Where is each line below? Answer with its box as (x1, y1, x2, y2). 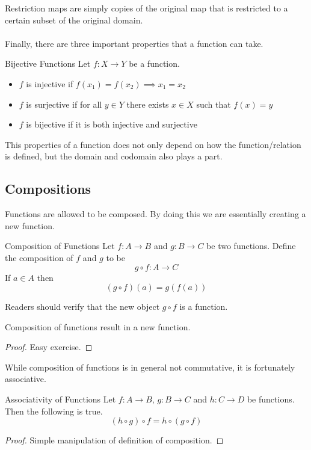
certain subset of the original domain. (5, 13, 143, 26)
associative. (5, 372, 46, 385)
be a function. (129, 57, 180, 70)
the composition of (5, 251, 73, 264)
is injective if (26, 77, 73, 90)
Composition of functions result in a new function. (5, 320, 191, 333)
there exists (126, 97, 169, 110)
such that (196, 97, 231, 110)
